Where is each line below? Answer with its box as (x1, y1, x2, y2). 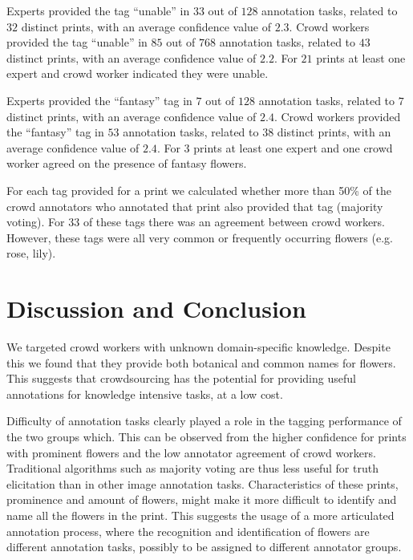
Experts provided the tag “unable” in (6, 2, 190, 18)
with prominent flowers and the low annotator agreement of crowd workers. (6, 444, 376, 461)
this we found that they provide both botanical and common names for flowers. (6, 354, 396, 371)
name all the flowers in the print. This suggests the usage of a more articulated (6, 506, 395, 523)
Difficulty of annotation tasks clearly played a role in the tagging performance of (6, 412, 402, 429)
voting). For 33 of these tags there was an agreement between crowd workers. (6, 213, 385, 230)
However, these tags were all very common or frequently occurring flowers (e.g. (6, 229, 393, 246)
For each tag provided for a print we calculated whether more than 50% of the (6, 181, 391, 198)
